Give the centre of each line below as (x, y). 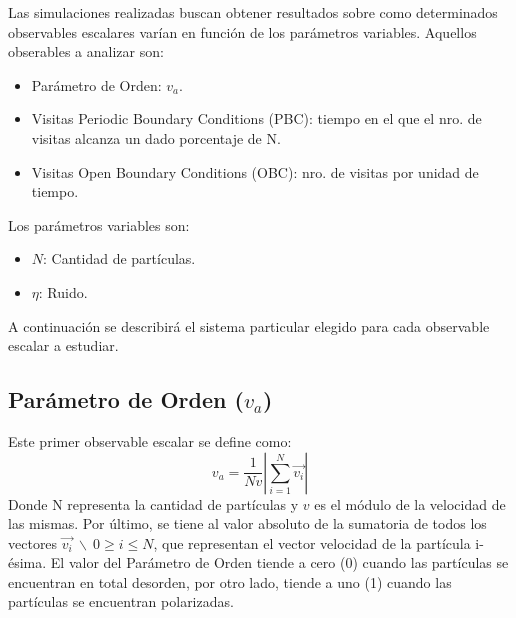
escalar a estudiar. (63, 345)
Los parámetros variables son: (99, 224)
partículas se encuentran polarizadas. (121, 601)
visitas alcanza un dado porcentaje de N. (156, 137)
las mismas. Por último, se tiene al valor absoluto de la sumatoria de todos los (247, 523)
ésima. (27, 562)
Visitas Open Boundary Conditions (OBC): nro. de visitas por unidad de (255, 171)
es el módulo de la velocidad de (410, 503)
